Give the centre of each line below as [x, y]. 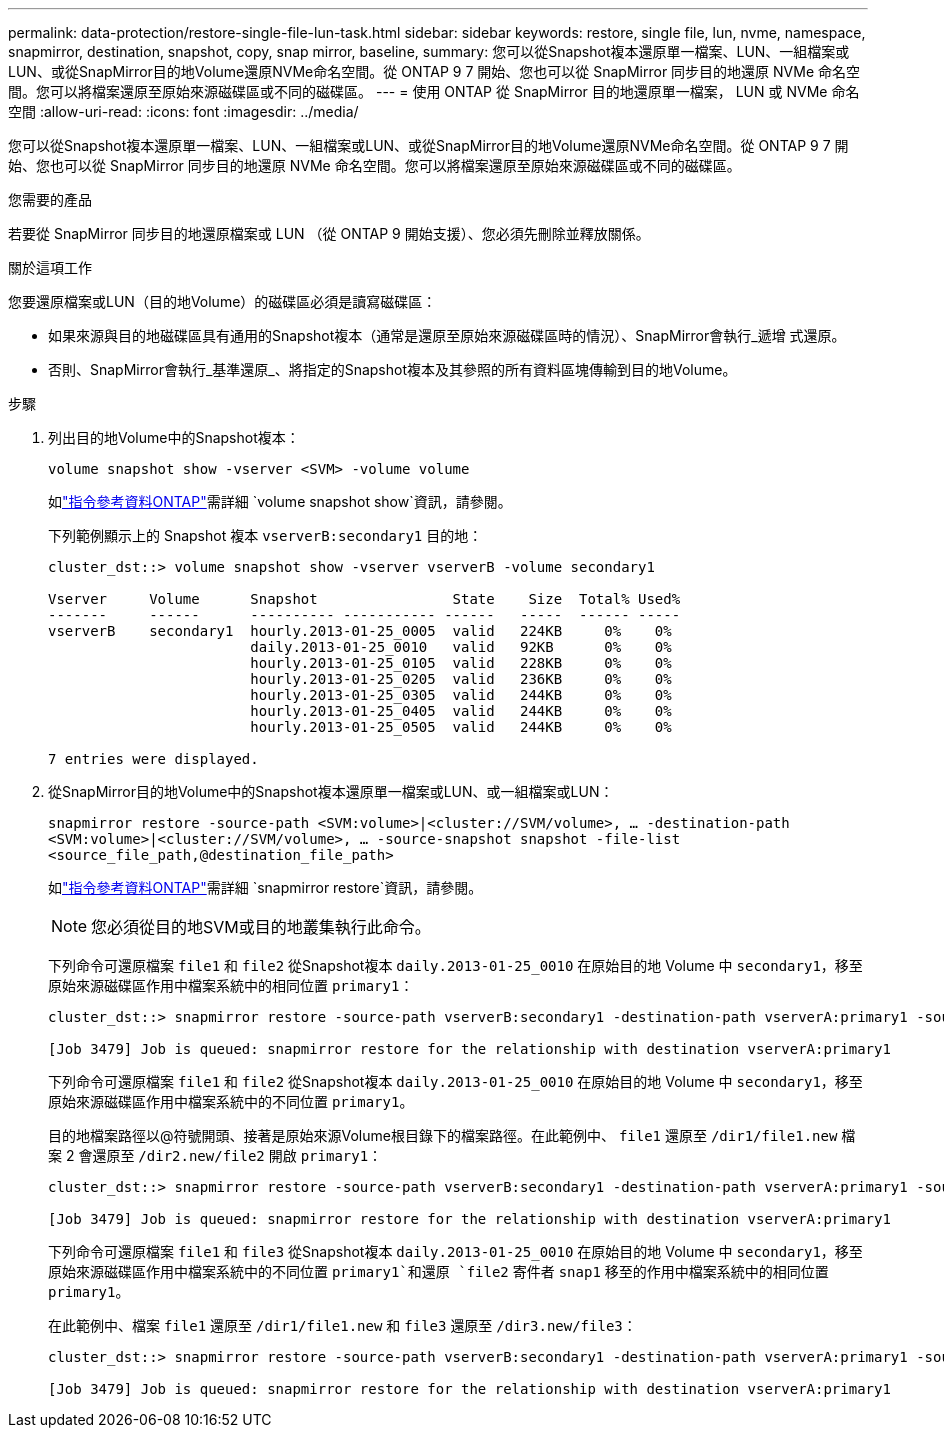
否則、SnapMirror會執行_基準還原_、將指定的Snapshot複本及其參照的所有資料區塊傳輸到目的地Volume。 [392, 369]
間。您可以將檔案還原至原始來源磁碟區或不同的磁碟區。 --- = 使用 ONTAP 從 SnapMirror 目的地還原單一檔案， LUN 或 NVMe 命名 [434, 91]
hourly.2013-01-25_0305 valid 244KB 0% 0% [461, 695]
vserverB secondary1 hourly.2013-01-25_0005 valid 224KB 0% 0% [360, 631]
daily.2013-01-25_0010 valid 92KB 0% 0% [461, 647]
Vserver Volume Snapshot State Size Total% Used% [364, 599]
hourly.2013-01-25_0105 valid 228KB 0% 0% [461, 663]
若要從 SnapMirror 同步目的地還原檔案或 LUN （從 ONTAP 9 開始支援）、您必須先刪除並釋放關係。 [329, 233]
